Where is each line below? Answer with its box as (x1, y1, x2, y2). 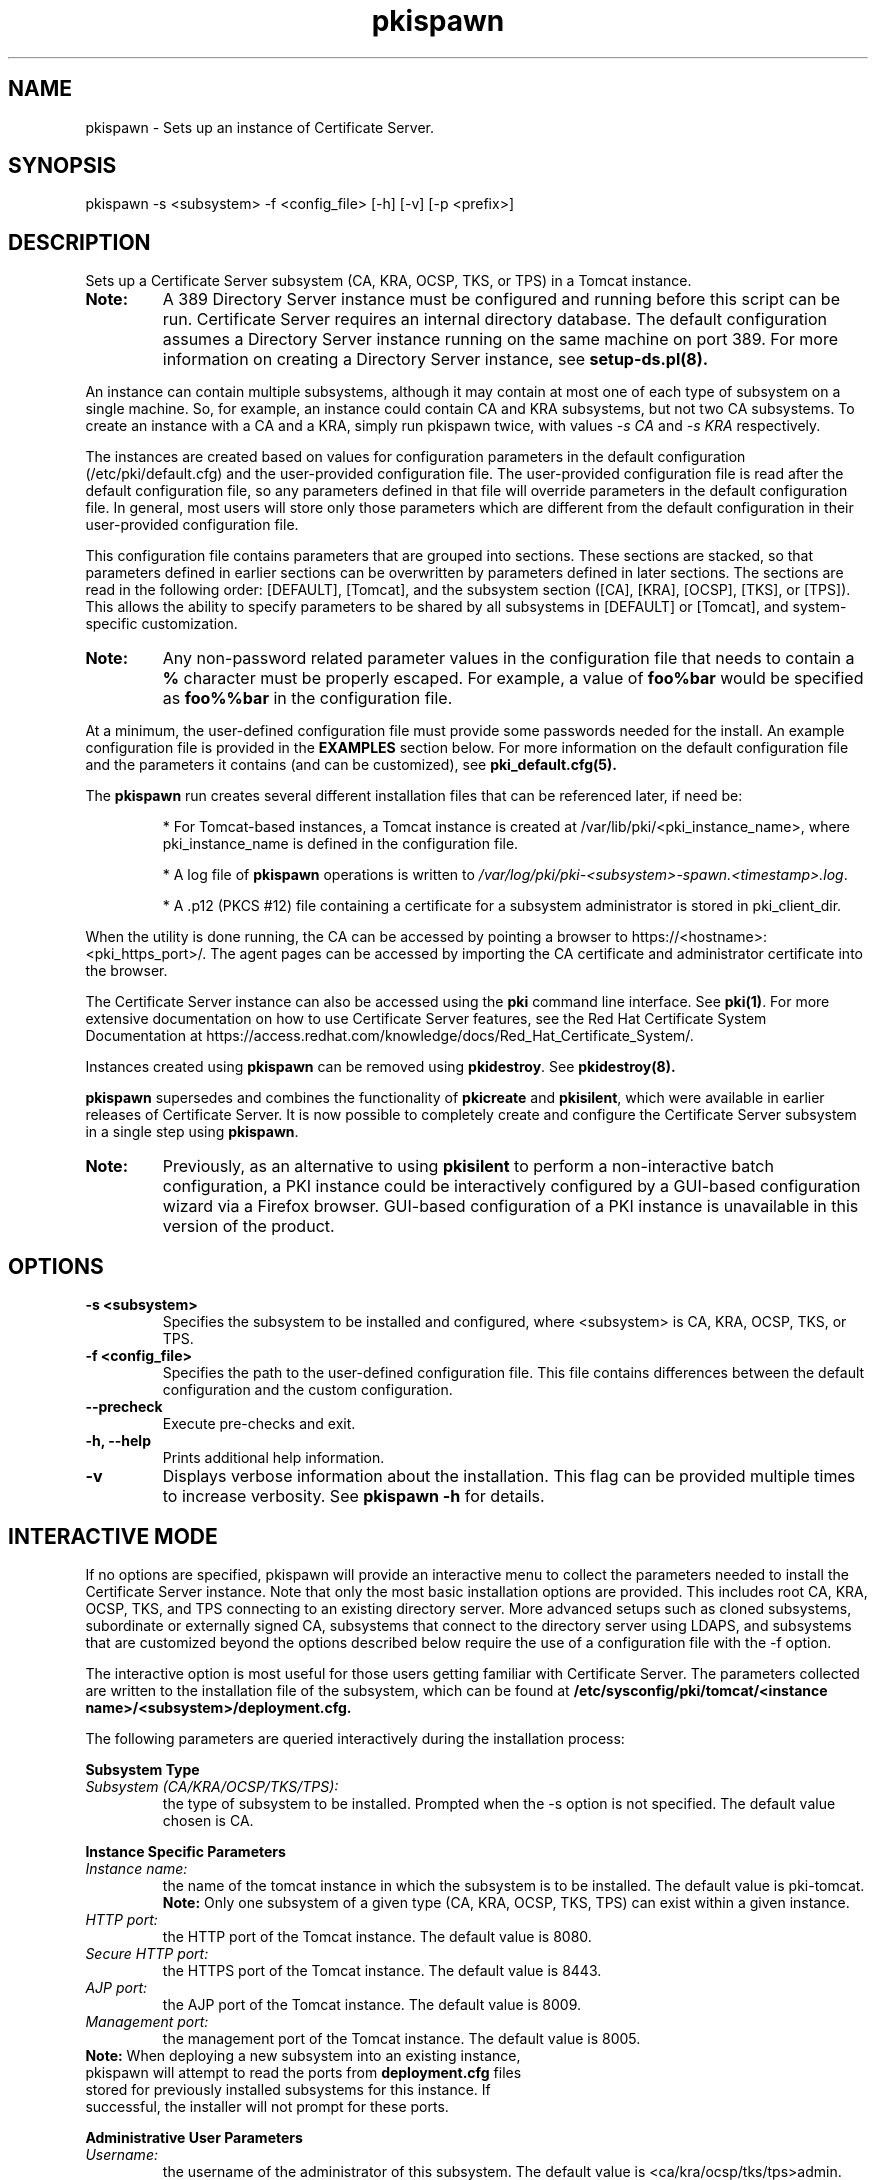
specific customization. (85, 615, 238, 633)
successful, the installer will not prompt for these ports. (85, 2097, 449, 2115)
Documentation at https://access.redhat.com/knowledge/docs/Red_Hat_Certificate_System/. (85, 1027, 694, 1045)
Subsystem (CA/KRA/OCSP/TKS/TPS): (85, 1777, 339, 1795)
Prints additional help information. (162, 1449, 385, 1467)
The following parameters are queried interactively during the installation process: (85, 1729, 625, 1747)
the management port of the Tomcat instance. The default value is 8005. (162, 2029, 641, 2047)
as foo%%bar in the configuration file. (162, 688, 453, 709)
